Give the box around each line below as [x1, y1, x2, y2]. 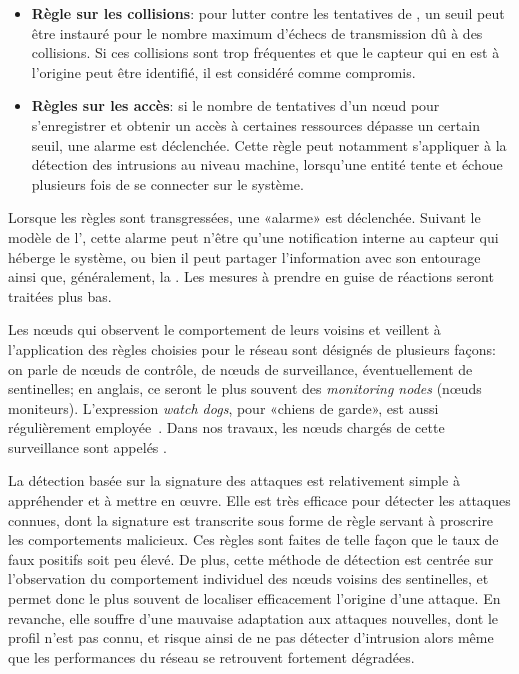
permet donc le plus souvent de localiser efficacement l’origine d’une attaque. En [8, 588, 501, 609]
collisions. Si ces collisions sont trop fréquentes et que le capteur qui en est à [31, 42, 500, 63]
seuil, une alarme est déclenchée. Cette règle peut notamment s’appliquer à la [31, 134, 507, 155]
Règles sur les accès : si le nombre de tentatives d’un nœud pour [31, 95, 440, 116]
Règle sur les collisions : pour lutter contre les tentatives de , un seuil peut [31, 3, 505, 23]
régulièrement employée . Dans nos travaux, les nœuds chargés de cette [8, 417, 445, 438]
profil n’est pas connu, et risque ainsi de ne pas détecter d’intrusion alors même [8, 627, 494, 648]
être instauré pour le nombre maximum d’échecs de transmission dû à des [31, 22, 483, 43]
